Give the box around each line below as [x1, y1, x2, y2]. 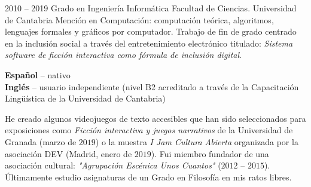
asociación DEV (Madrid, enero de [5, 147, 132, 160]
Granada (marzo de [5, 135, 77, 148]
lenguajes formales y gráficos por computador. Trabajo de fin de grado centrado [5, 25, 297, 38]
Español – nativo [5, 68, 71, 81]
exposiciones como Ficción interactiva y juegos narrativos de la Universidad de [5, 124, 293, 136]
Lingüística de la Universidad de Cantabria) [5, 92, 166, 105]
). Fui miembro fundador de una [151, 147, 269, 160]
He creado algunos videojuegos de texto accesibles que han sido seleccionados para [5, 112, 306, 124]
